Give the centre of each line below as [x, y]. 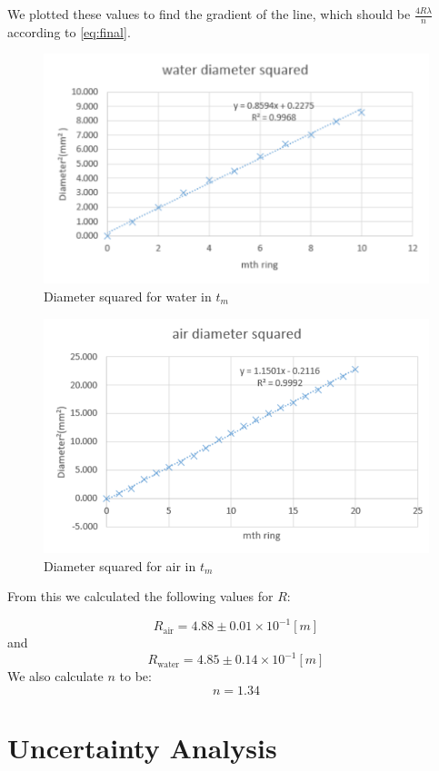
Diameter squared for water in [128, 297]
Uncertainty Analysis [142, 748]
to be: [135, 676]
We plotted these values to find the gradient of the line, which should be [209, 14]
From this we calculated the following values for [140, 596]
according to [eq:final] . [69, 31]
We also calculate [55, 676]
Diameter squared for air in [120, 565]
